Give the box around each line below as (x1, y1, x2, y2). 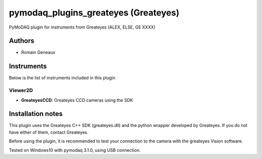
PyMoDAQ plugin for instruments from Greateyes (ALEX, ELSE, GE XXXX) (9, 24, 156, 30)
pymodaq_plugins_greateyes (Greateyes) (9, 7, 180, 18)
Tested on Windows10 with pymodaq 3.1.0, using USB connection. (9, 147, 141, 153)
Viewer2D (9, 87, 33, 94)
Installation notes (9, 110, 63, 118)
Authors (9, 37, 34, 45)
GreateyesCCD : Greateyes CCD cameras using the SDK (21, 97, 133, 103)
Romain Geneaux (21, 49, 55, 55)
